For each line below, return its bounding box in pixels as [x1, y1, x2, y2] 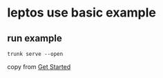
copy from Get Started [7, 63, 71, 70]
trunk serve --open [7, 50, 64, 57]
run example [7, 32, 62, 44]
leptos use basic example [7, 5, 157, 21]
